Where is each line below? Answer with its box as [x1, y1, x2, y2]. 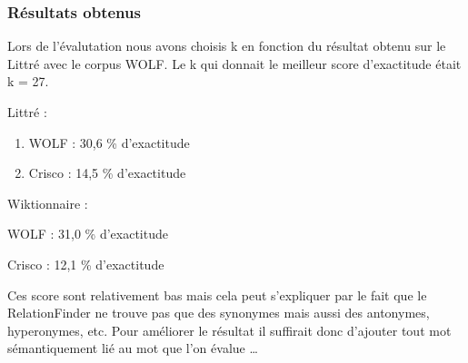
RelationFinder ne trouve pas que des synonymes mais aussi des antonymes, [7, 303, 430, 322]
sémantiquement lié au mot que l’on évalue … [7, 338, 258, 358]
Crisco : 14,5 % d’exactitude [28, 163, 186, 182]
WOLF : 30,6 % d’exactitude [28, 132, 190, 152]
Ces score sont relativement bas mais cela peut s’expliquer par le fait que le [7, 285, 427, 304]
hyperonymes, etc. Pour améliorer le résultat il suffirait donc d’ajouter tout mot [7, 320, 452, 339]
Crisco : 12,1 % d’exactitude [7, 254, 164, 273]
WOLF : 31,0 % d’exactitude [7, 224, 168, 243]
